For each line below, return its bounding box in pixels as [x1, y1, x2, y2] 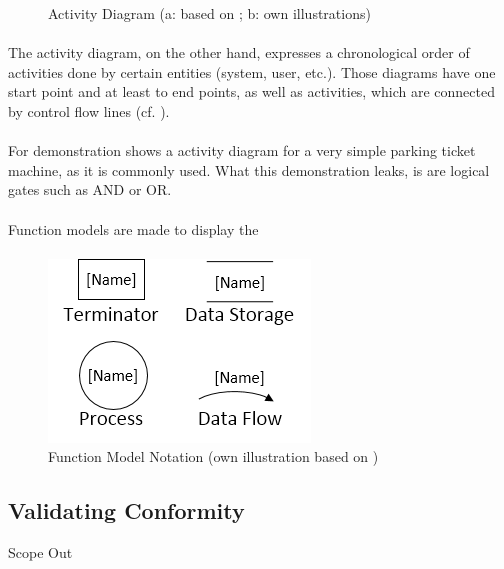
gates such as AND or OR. [8, 179, 172, 200]
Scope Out [8, 542, 73, 563]
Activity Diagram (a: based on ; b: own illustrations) [48, 3, 371, 23]
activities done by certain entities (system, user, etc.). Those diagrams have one [8, 61, 496, 82]
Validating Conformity [8, 495, 245, 526]
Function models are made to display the [8, 218, 259, 239]
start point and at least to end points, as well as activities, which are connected [8, 81, 496, 102]
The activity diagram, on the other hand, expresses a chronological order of [8, 42, 470, 63]
